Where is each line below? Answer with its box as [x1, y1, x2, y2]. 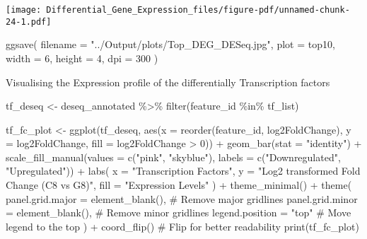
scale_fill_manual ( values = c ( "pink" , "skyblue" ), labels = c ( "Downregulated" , [6, 149, 341, 164]
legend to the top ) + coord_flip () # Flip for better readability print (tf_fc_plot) [6, 218, 359, 233]
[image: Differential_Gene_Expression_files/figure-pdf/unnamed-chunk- [6, 5, 350, 15]
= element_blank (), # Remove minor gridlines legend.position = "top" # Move [6, 205, 351, 220]
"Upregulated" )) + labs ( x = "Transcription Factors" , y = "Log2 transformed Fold [6, 163, 361, 178]
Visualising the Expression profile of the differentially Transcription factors [6, 74, 330, 89]
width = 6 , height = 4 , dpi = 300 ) [6, 50, 158, 65]
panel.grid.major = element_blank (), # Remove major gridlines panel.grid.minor [6, 191, 358, 206]
